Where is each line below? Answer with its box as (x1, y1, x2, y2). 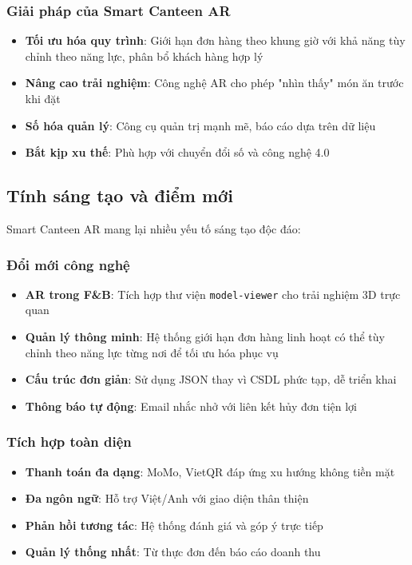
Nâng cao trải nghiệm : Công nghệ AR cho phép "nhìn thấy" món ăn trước (25, 74, 404, 91)
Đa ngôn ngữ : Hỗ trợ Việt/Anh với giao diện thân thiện (25, 490, 309, 507)
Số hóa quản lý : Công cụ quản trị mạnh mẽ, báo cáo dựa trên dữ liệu (25, 117, 376, 133)
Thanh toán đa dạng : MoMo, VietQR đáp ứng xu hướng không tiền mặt (25, 463, 395, 479)
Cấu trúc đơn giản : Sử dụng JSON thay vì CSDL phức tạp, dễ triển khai (25, 371, 397, 388)
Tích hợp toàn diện (6, 432, 132, 452)
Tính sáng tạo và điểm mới (6, 183, 233, 208)
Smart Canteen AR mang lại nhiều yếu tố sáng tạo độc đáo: (6, 220, 301, 237)
